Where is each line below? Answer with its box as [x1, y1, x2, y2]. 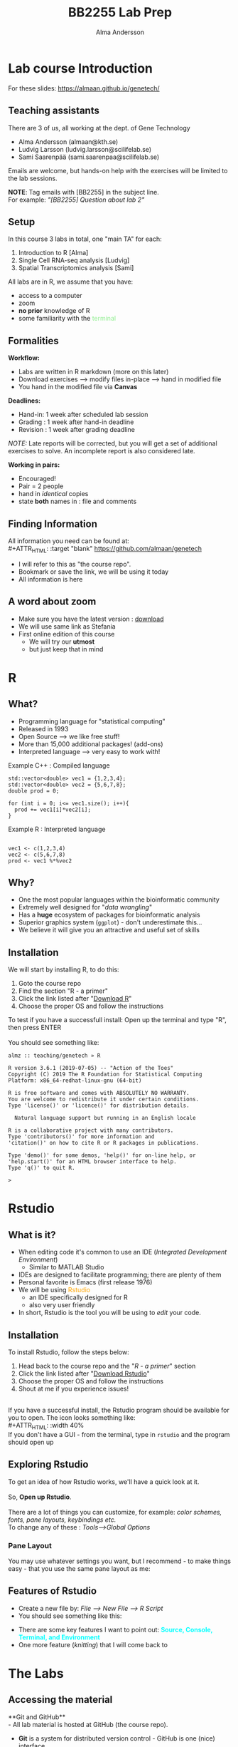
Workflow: [8, 354, 40, 362]
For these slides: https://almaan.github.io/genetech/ [8, 83, 160, 93]
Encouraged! [18, 475, 56, 483]
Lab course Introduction [8, 60, 153, 76]
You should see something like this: [18, 1612, 122, 1620]
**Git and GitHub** [8, 1712, 66, 1721]
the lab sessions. [8, 174, 58, 182]
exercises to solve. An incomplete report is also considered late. [8, 447, 195, 455]
